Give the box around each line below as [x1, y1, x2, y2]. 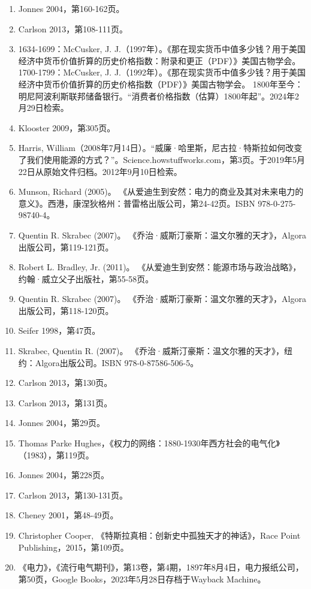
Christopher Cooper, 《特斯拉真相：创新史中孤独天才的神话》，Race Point [18, 529, 301, 541]
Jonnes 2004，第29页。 [18, 416, 105, 429]
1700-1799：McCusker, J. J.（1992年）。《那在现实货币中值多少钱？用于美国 [18, 66, 306, 78]
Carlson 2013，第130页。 [18, 376, 113, 389]
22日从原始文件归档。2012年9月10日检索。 [18, 165, 182, 177]
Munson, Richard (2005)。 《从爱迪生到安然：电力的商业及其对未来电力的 [18, 185, 304, 198]
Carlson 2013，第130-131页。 [18, 488, 128, 501]
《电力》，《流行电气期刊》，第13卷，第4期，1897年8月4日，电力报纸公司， [18, 561, 304, 573]
